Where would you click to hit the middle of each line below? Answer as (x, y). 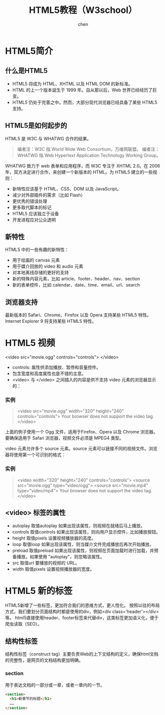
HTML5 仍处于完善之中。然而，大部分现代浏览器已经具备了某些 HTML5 (85, 102)
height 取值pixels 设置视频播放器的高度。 (54, 538)
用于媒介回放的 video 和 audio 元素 (48, 266)
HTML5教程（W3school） (83, 10)
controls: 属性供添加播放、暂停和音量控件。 (57, 367)
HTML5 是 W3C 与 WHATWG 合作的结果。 (48, 138)
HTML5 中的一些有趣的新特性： (37, 250)
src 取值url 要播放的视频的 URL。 (46, 563)
